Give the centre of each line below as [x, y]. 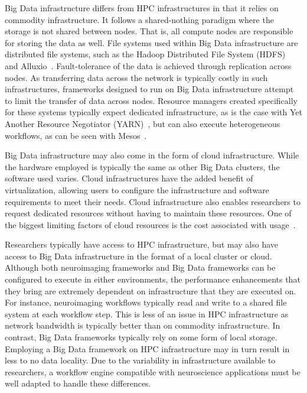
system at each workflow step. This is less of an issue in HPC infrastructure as [147, 314]
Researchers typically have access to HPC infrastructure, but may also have [141, 244]
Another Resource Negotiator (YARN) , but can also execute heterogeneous [143, 123]
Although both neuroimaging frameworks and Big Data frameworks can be [140, 267]
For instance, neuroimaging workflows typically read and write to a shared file [146, 302]
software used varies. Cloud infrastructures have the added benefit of [129, 178]
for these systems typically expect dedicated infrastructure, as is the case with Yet [153, 112]
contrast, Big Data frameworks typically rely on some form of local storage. [141, 337]
